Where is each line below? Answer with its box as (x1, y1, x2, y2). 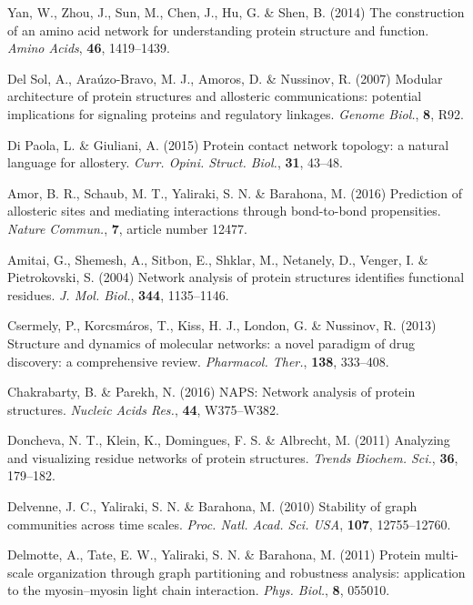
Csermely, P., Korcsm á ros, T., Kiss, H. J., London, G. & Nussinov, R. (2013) (7, 316, 437, 335)
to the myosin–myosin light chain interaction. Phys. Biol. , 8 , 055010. (7, 580, 390, 600)
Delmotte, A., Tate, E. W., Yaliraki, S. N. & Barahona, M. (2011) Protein (7, 545, 421, 564)
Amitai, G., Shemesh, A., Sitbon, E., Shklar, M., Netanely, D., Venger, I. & (7, 249, 428, 268)
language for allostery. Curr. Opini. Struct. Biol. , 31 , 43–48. (7, 153, 344, 172)
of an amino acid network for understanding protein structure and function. (7, 20, 429, 39)
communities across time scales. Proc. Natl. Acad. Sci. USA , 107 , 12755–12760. (7, 514, 451, 533)
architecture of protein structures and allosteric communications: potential (7, 86, 422, 106)
